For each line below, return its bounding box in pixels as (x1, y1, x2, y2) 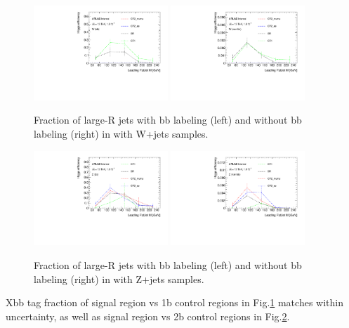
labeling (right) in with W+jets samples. (34, 126, 209, 141)
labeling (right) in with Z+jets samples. (34, 271, 204, 286)
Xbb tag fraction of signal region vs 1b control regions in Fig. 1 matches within (6, 295, 343, 310)
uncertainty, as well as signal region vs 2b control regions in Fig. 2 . (6, 308, 290, 323)
